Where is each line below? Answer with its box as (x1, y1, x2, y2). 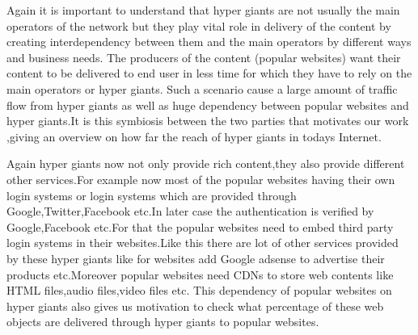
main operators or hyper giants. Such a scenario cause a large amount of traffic (6, 80, 398, 97)
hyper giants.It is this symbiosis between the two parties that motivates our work (6, 112, 409, 129)
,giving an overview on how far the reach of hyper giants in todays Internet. (6, 128, 382, 144)
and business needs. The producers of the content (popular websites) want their (6, 48, 401, 65)
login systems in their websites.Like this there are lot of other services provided (6, 234, 399, 251)
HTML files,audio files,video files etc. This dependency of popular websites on (6, 282, 392, 299)
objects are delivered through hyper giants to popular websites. (6, 313, 319, 330)
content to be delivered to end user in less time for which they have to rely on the (6, 65, 412, 82)
